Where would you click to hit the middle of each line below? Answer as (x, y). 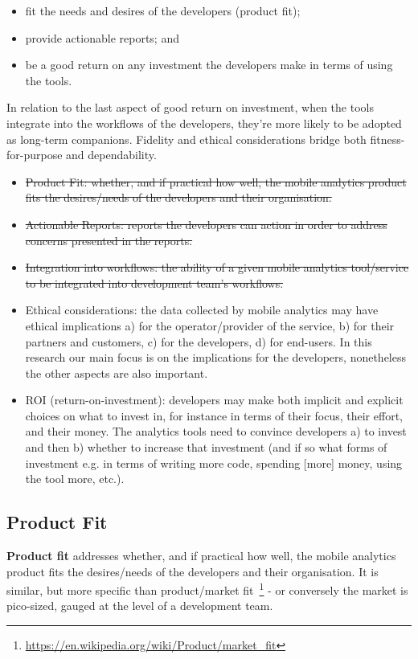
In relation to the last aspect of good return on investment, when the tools (190, 107)
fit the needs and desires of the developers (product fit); (163, 10)
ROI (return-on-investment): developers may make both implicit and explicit (214, 400)
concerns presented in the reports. (109, 240)
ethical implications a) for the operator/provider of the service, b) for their (210, 325)
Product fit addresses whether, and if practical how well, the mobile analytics (201, 556)
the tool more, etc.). (75, 479)
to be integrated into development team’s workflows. (154, 282)
